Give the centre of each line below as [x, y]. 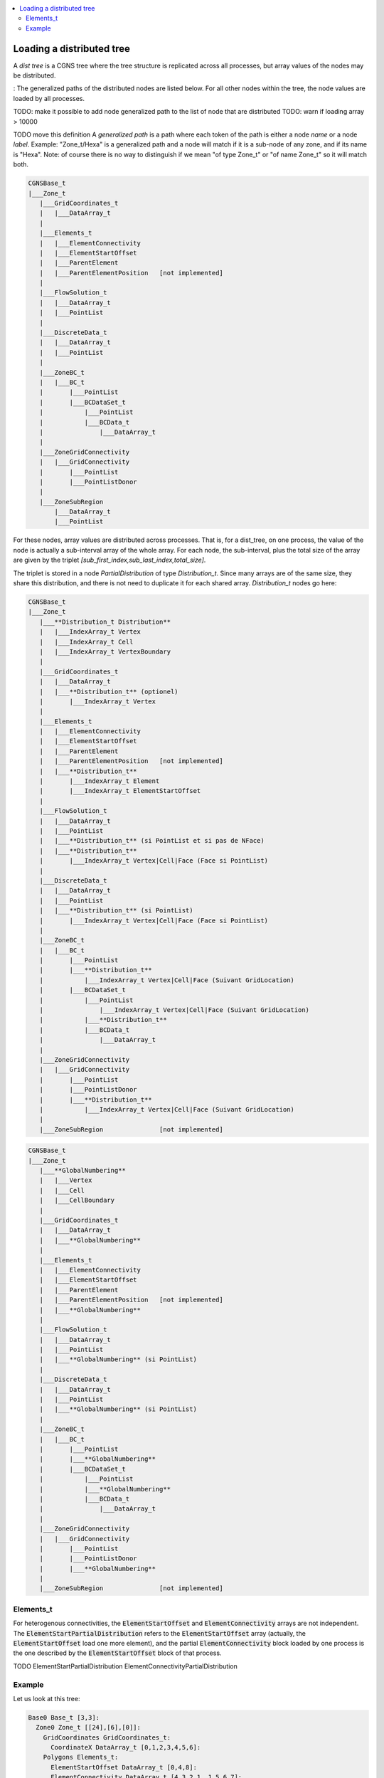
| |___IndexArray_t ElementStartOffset [120, 791]
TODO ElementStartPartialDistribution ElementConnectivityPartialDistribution [125, 1666]
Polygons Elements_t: [81, 1757]
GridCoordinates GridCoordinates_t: [107, 1737]
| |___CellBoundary [77, 1201]
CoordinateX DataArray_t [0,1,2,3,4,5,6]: [126, 1747]
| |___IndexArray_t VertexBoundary [105, 651]
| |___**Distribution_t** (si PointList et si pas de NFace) [152, 841]
